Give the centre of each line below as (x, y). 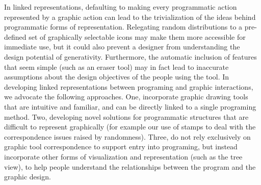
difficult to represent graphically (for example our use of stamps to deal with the (130, 127)
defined (15, 36)
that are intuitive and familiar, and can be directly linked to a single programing (130, 106)
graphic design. (28, 177)
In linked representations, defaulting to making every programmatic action (121, 7)
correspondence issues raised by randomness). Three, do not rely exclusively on (127, 136)
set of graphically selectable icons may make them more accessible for (137, 36)
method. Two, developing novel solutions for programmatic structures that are (126, 116)
